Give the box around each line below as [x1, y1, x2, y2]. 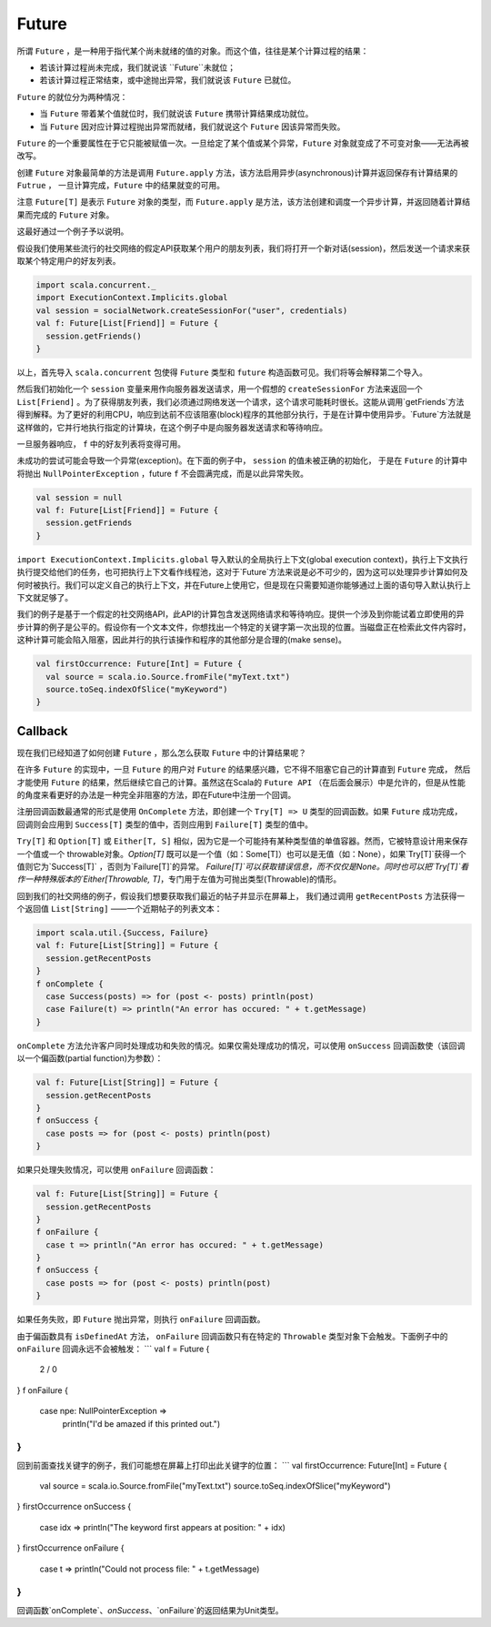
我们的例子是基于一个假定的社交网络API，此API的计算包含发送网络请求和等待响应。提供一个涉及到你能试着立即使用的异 [16, 609, 465, 620]
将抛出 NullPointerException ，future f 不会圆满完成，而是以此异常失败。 [16, 468, 309, 479]
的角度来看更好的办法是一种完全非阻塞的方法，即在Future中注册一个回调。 [16, 789, 296, 800]
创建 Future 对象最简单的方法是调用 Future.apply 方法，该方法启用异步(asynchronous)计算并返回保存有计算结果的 [16, 167, 458, 177]
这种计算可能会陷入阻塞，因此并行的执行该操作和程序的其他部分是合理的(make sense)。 [16, 634, 347, 645]
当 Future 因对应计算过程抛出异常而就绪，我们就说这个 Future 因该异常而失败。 [39, 121, 346, 132]
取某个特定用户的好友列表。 [16, 256, 121, 267]
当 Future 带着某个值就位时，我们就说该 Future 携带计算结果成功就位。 [39, 108, 314, 119]
